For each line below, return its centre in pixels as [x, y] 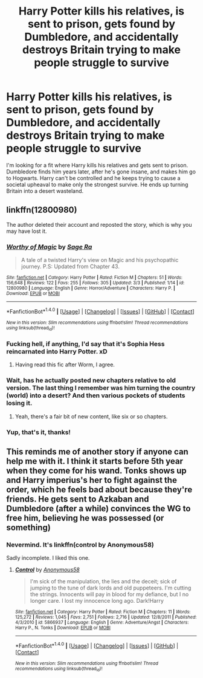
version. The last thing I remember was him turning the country [101, 388]
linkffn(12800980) [42, 210]
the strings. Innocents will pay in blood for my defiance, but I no [109, 594]
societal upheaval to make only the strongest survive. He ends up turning [97, 184]
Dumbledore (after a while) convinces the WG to [98, 508]
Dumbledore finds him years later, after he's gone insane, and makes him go [101, 172]
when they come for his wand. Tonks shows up [96, 470]
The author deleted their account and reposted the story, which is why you [99, 224]
